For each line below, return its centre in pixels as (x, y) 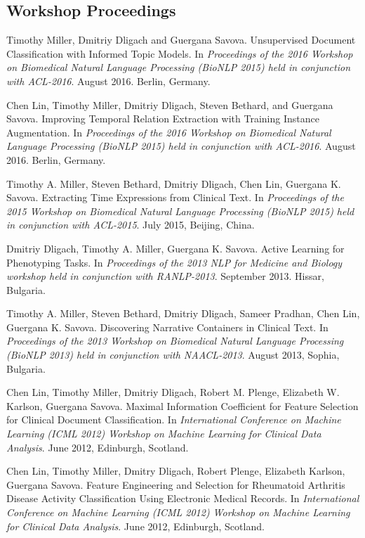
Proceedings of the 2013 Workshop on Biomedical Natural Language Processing (175, 341)
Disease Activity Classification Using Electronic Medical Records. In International (183, 498)
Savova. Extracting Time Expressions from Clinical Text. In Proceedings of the (175, 197)
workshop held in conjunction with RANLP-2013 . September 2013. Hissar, (165, 276)
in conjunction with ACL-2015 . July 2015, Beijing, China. (131, 225)
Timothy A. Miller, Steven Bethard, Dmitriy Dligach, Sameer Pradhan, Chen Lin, (183, 313)
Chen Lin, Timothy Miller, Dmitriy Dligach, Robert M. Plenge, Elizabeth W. (173, 392)
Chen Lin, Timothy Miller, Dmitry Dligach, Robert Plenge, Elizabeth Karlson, (176, 471)
